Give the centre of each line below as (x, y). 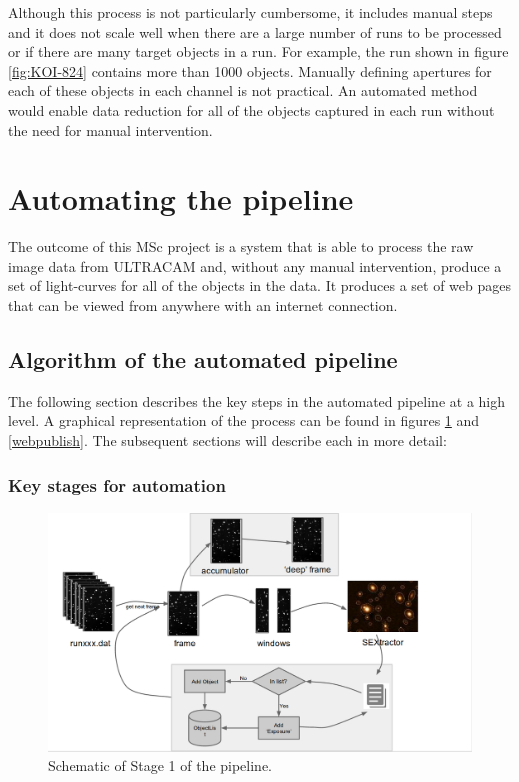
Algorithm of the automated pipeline (203, 359)
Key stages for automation (117, 484)
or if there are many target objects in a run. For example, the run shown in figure (258, 51)
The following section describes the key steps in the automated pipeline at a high (257, 400)
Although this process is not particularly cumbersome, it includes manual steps (250, 12)
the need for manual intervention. (110, 129)
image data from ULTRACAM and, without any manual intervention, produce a (255, 265)
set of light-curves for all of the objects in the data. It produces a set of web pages (259, 285)
